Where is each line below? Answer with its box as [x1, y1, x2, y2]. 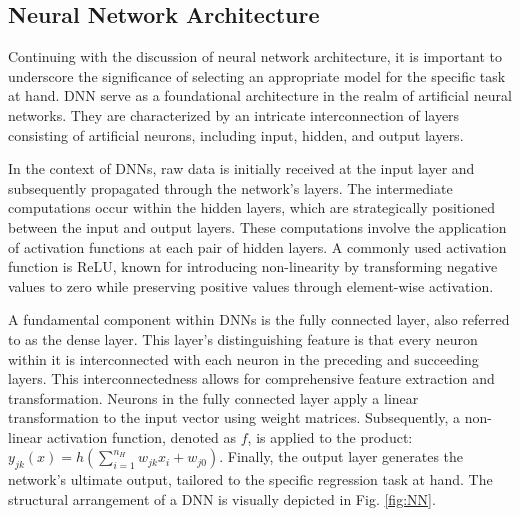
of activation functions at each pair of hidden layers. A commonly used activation [8, 236, 507, 257]
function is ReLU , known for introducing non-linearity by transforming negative [8, 256, 498, 277]
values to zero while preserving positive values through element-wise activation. [8, 275, 494, 296]
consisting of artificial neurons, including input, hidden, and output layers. [8, 124, 464, 145]
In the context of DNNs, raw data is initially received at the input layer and [8, 158, 475, 179]
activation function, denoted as [46, 426, 237, 447]
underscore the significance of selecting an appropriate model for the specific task [8, 65, 506, 86]
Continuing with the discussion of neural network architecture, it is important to [8, 46, 503, 67]
